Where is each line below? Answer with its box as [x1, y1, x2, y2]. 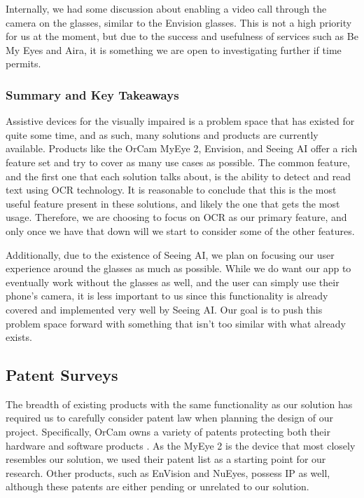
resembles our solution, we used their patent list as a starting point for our [6, 452, 326, 466]
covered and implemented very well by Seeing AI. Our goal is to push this [6, 302, 323, 316]
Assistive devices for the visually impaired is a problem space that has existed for [6, 114, 355, 128]
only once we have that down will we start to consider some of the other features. [6, 223, 355, 238]
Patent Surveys [6, 364, 118, 386]
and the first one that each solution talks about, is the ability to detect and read [6, 168, 351, 183]
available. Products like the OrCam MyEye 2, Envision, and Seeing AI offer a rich [6, 141, 358, 156]
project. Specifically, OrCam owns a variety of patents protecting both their [6, 424, 330, 439]
